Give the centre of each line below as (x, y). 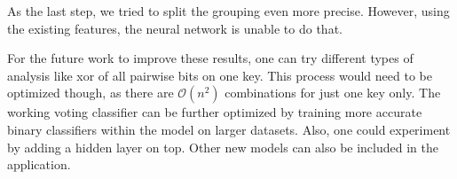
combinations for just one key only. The (333, 93)
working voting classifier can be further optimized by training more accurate (215, 112)
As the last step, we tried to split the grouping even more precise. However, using (228, 11)
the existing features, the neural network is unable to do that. (175, 28)
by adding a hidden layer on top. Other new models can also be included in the (223, 147)
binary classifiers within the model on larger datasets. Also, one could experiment (229, 129)
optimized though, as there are (91, 93)
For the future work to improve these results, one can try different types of (210, 58)
